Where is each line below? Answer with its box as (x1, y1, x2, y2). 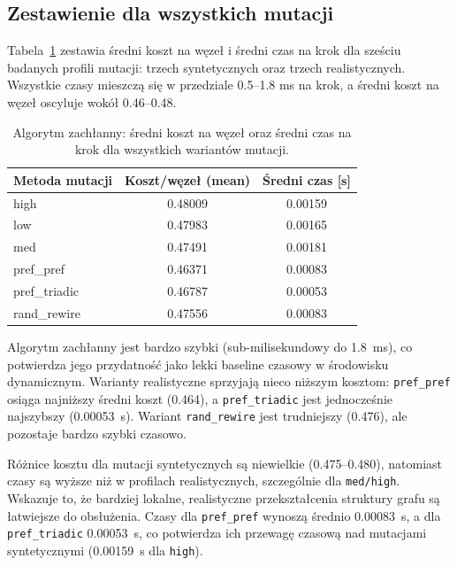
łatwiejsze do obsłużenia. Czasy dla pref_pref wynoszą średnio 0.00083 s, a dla (7, 506, 441, 524)
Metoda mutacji (13, 170, 113, 189)
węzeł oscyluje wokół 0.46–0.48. (7, 92, 177, 111)
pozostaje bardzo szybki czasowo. (7, 424, 187, 443)
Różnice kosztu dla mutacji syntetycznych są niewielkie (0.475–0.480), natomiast (7, 454, 443, 472)
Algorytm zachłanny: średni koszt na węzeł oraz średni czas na (12, 122, 352, 141)
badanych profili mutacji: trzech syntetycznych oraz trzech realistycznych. (7, 58, 406, 76)
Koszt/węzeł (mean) (125, 170, 251, 189)
